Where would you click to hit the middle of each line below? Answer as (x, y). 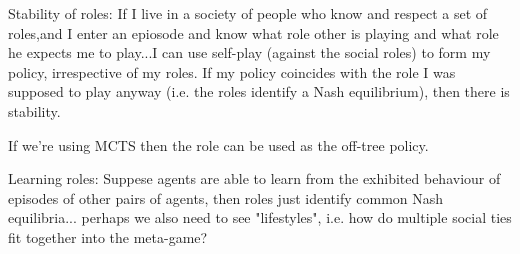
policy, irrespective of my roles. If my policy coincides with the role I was (232, 71)
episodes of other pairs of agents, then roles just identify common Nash (226, 197)
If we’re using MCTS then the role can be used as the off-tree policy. (218, 144)
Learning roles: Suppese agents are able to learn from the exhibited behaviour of (254, 178)
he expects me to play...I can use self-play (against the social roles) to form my (249, 52)
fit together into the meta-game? (108, 236)
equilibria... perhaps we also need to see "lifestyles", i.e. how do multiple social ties (260, 217)
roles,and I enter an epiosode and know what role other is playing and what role (253, 32)
